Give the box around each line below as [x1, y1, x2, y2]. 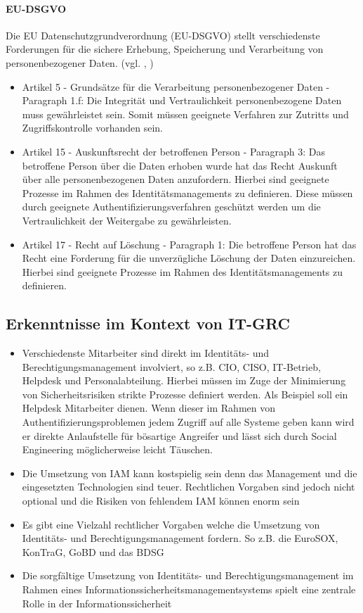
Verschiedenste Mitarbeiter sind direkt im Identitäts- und [22, 346, 270, 360]
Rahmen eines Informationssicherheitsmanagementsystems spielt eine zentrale [22, 582, 356, 596]
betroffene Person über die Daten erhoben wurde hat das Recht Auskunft [22, 158, 338, 172]
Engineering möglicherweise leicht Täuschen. [22, 442, 213, 457]
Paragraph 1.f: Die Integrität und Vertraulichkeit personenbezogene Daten [22, 93, 342, 108]
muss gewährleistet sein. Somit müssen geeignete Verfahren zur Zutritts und [22, 106, 349, 121]
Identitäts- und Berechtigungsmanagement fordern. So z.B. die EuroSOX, [22, 531, 338, 545]
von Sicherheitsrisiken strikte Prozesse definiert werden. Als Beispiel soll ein [22, 386, 348, 401]
